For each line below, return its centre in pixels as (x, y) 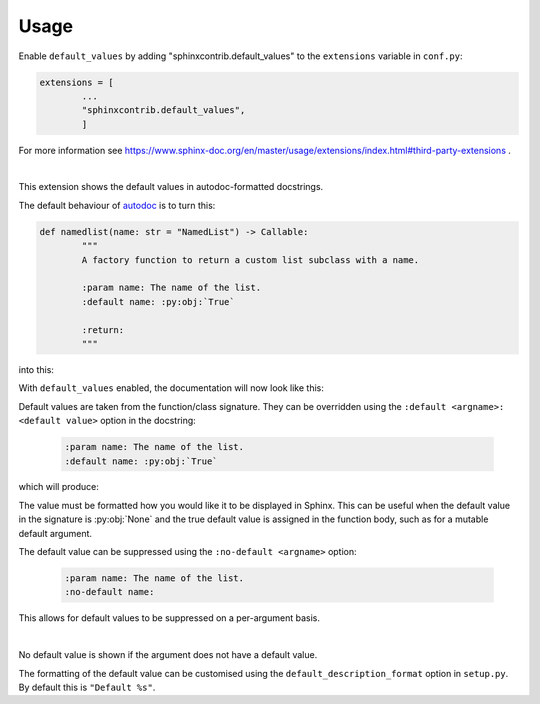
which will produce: (58, 487)
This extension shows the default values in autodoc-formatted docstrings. (171, 187)
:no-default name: (109, 592)
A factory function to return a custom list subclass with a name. (250, 259)
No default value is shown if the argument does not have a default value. (168, 655)
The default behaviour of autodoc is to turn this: (117, 205)
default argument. (55, 533)
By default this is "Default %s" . (87, 687)
